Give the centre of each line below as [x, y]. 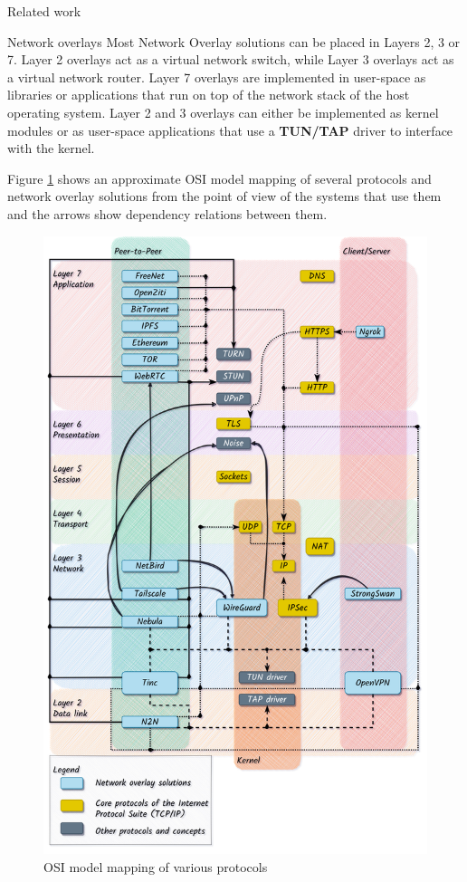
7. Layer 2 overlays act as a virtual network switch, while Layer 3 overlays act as [231, 59]
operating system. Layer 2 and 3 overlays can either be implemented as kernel [223, 112]
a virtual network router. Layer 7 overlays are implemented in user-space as [217, 77]
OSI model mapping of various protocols [156, 866]
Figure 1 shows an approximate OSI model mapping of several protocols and [219, 178]
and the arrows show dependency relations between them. [167, 213]
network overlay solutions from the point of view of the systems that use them [224, 196]
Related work [44, 11]
